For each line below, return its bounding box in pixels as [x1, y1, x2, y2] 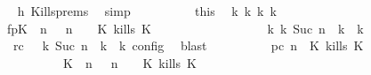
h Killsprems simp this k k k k [17, 2, 277, 19]
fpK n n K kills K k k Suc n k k [6, 19, 364, 37]
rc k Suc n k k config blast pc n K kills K [12, 36, 364, 55]
